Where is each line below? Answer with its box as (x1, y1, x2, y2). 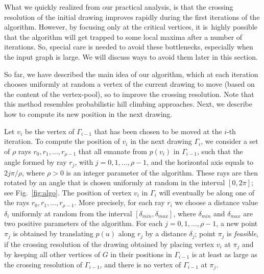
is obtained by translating (13, 228, 93, 239)
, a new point (216, 218, 258, 229)
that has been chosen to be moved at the (94, 126, 222, 136)
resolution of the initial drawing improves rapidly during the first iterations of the (4, 11, 260, 22)
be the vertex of (25, 126, 75, 136)
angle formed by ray (4, 157, 67, 167)
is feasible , (227, 228, 258, 239)
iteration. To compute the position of (4, 136, 120, 146)
